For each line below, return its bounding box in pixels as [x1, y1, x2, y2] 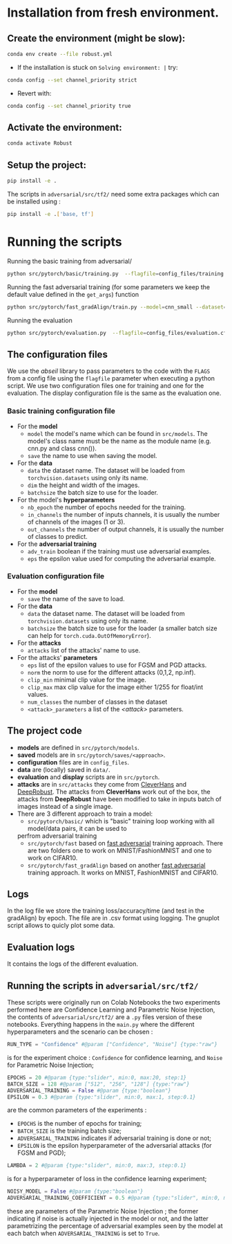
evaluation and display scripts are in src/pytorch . [17, 773, 160, 781]
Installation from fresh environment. [7, 5, 220, 21]
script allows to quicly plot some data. [7, 922, 115, 930]
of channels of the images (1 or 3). [27, 518, 126, 526]
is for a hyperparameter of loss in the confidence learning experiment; [7, 1175, 207, 1183]
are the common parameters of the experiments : [7, 1106, 147, 1115]
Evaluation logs [7, 941, 75, 953]
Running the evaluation [7, 316, 72, 324]
